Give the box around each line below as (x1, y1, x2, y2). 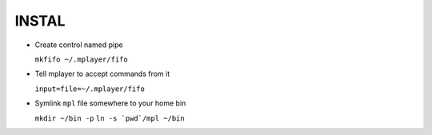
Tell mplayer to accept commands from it (34, 69, 170, 79)
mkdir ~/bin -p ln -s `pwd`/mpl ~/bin (34, 113, 185, 123)
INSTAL (14, 12, 66, 30)
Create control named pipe (34, 40, 123, 50)
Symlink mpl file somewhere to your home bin (34, 98, 186, 108)
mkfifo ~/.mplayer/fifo (34, 54, 128, 64)
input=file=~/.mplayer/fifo (34, 84, 146, 93)
